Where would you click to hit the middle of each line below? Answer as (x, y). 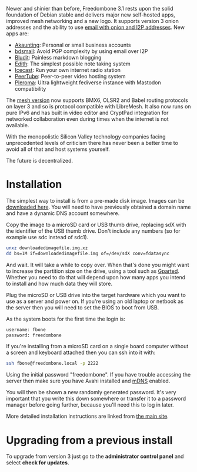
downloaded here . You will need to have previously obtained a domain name (98, 207)
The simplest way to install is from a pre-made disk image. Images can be (95, 200)
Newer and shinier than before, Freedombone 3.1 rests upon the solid (90, 9)
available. (18, 125)
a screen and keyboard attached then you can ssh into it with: (81, 352)
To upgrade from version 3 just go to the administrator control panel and (95, 457)
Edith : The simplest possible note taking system (72, 64)
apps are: (18, 34)
